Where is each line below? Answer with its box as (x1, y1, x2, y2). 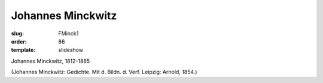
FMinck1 (58, 30, 79, 37)
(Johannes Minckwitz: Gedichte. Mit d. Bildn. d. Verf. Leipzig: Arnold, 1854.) (11, 69, 197, 76)
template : (11, 47, 36, 54)
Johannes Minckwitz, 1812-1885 (11, 57, 90, 64)
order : (11, 38, 27, 45)
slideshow (58, 47, 84, 54)
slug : (11, 30, 24, 37)
